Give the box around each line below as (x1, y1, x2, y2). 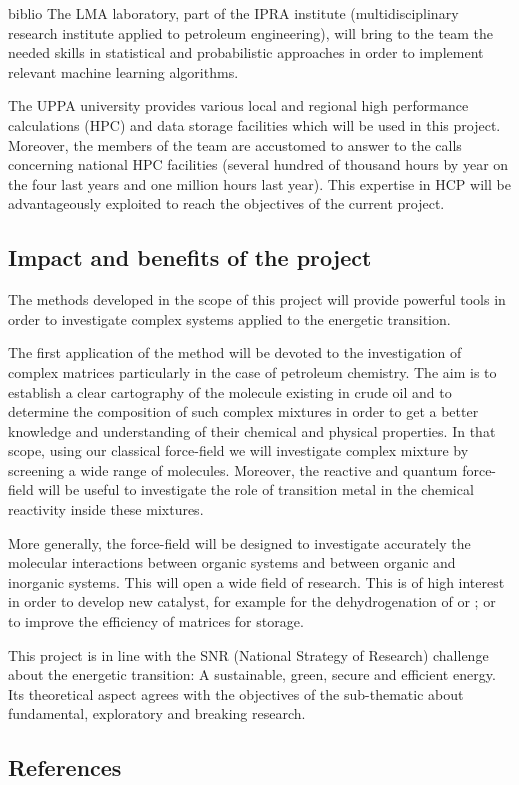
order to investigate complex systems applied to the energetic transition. (8, 308, 451, 329)
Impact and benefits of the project (8, 242, 372, 273)
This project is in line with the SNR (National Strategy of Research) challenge (8, 644, 489, 665)
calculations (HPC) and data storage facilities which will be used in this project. (8, 114, 501, 135)
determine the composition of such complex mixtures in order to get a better (8, 401, 479, 422)
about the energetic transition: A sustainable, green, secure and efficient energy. (8, 664, 496, 685)
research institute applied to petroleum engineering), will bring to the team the (8, 22, 493, 43)
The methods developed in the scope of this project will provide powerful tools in (8, 289, 506, 310)
